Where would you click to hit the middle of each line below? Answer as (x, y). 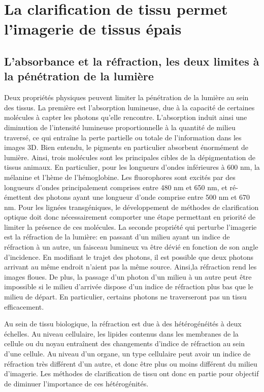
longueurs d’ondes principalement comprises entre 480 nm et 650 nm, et (116, 187)
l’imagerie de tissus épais (93, 29)
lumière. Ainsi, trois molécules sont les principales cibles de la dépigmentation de (130, 157)
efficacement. (24, 306)
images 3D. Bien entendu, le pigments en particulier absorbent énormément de (126, 147)
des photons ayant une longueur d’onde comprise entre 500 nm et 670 (142, 197)
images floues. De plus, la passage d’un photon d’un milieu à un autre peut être (128, 276)
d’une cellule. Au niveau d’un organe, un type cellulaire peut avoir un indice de (127, 353)
